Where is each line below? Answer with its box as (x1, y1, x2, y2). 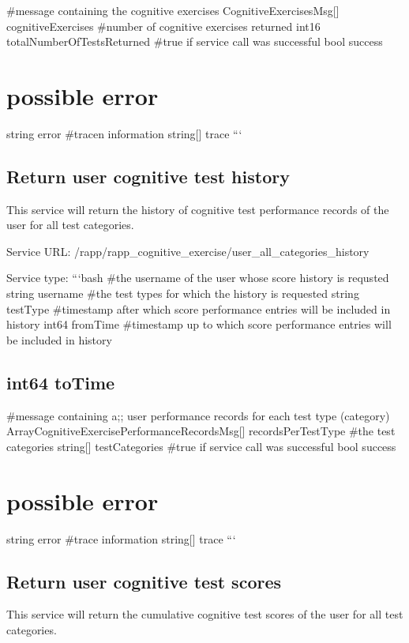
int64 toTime (6, 370, 115, 394)
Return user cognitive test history (6, 164, 290, 188)
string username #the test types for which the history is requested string (6, 285, 359, 302)
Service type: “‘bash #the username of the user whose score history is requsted (6, 269, 389, 286)
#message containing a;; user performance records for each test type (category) (6, 407, 390, 423)
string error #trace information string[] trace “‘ (6, 530, 236, 547)
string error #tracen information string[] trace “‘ (6, 125, 242, 141)
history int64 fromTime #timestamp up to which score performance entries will (6, 316, 392, 333)
